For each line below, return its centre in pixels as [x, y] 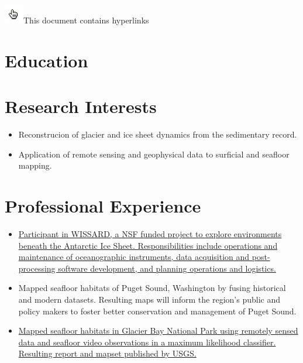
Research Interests [81, 106]
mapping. [35, 165]
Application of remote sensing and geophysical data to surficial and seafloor [154, 154]
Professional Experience [103, 206]
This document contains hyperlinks [86, 20]
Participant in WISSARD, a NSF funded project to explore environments [150, 234]
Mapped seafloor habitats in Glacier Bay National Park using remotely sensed [158, 331]
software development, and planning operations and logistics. [167, 268]
